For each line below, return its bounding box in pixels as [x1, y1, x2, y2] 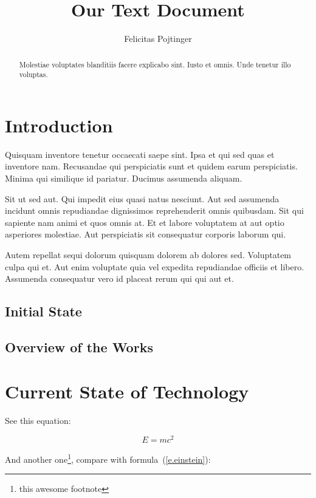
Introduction [5, 112, 113, 137]
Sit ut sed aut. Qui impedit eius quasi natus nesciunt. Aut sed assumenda [5, 192, 280, 205]
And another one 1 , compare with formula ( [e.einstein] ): [5, 451, 211, 465]
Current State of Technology [5, 379, 249, 404]
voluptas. [19, 69, 48, 80]
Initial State [5, 302, 82, 321]
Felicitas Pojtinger [124, 32, 192, 45]
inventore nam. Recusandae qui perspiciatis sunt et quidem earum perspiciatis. [5, 160, 298, 172]
